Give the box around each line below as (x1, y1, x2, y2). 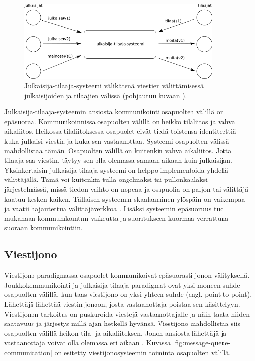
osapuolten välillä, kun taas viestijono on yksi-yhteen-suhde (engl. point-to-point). (4, 289, 252, 299)
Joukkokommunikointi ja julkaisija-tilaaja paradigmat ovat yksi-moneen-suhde (4, 279, 240, 289)
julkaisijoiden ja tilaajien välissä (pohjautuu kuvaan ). (24, 90, 187, 100)
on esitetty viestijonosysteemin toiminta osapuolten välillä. (54, 347, 231, 357)
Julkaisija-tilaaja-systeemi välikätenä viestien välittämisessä (24, 80, 204, 91)
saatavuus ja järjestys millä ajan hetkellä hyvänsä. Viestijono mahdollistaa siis (4, 318, 241, 328)
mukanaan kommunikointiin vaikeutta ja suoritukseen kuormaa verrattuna (4, 213, 229, 223)
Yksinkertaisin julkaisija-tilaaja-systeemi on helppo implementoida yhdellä (4, 164, 229, 175)
